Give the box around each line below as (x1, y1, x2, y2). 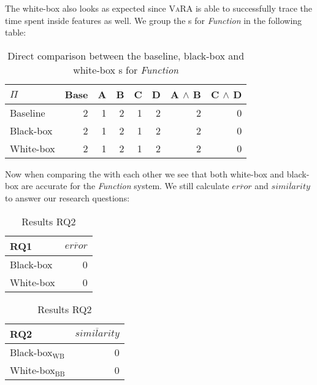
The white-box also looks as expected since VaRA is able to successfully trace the (5, 2, 313, 14)
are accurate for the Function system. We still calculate (21, 179, 229, 192)
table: (5, 26, 26, 39)
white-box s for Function (73, 62, 179, 77)
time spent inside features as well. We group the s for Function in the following (5, 14, 302, 26)
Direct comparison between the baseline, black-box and (7, 48, 245, 63)
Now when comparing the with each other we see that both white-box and (5, 167, 285, 180)
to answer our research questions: (5, 191, 130, 204)
